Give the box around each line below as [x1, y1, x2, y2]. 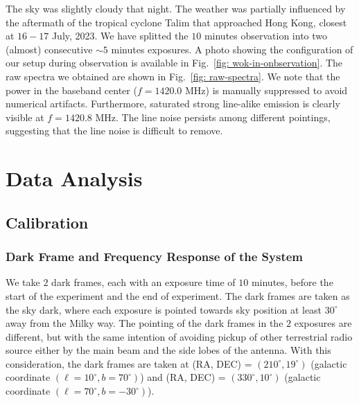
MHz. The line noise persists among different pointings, [95, 109, 331, 124]
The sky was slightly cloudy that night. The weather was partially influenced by [6, 1, 346, 15]
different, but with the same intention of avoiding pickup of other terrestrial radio [6, 329, 353, 343]
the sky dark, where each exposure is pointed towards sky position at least [6, 302, 322, 316]
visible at [6, 109, 44, 124]
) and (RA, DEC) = [140, 370, 226, 384]
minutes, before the [251, 275, 333, 289]
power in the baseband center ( [6, 82, 137, 97]
